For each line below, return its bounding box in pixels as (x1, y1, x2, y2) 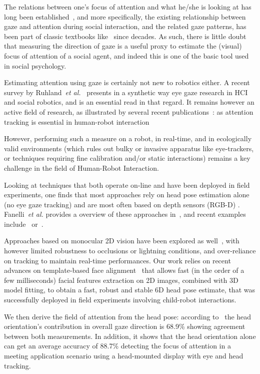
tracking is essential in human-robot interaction (4, 116, 149, 127)
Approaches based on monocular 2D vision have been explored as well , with (4, 235, 239, 246)
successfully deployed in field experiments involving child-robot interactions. (4, 294, 236, 305)
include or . (4, 218, 43, 229)
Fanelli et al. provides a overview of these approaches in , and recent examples (4, 209, 246, 219)
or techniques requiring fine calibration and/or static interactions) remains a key (4, 153, 250, 163)
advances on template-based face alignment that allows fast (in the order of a (4, 265, 244, 275)
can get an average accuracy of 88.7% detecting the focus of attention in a (4, 340, 231, 351)
